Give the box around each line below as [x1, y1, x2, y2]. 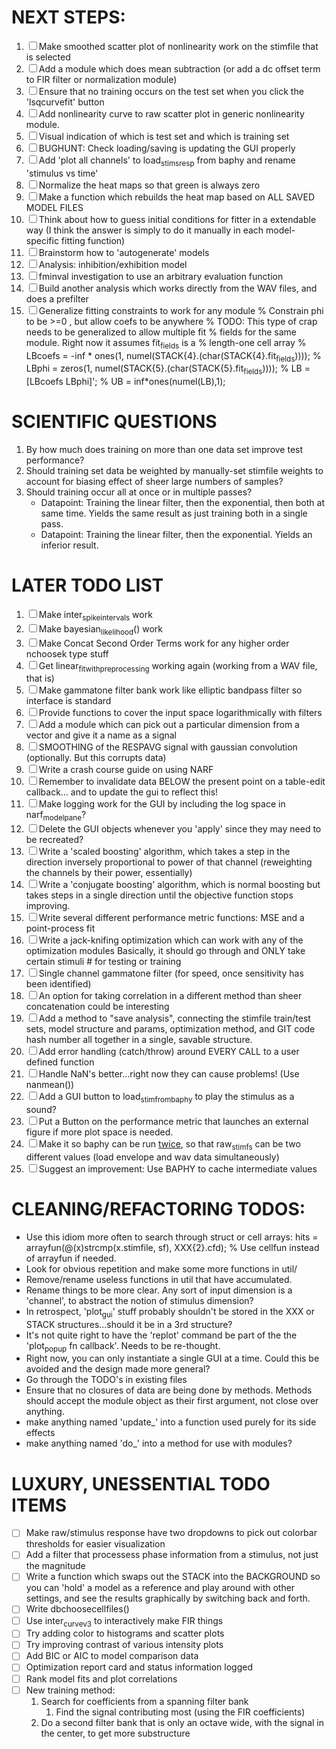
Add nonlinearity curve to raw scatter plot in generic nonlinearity [38, 107, 305, 120]
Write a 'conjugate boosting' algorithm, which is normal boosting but [38, 879, 321, 891]
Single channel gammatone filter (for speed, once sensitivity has [38, 967, 304, 980]
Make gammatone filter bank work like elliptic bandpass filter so [38, 684, 303, 696]
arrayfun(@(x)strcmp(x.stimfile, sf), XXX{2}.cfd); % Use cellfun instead [25, 1241, 320, 1253]
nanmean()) [25, 1079, 75, 1091]
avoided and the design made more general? [25, 1363, 211, 1375]
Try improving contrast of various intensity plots [25, 1639, 224, 1651]
